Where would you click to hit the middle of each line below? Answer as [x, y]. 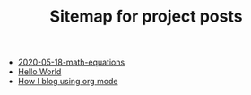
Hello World [39, 72]
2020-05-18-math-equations [71, 62]
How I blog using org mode [68, 82]
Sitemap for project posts [146, 17]
